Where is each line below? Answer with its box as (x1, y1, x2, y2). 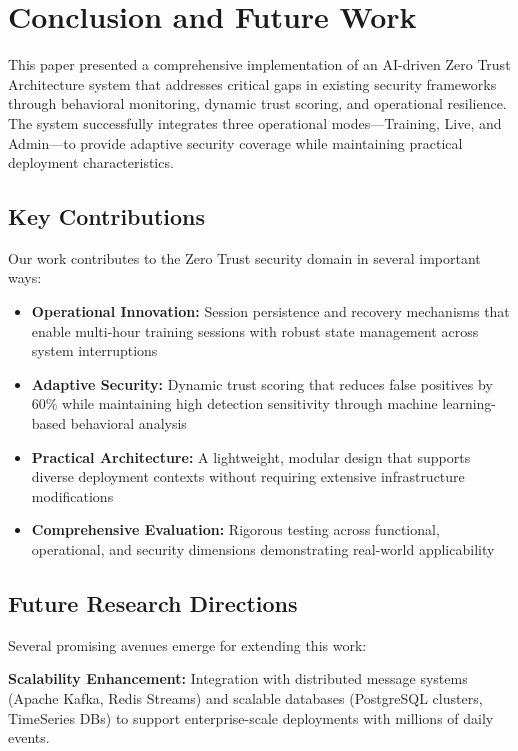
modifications (31, 485, 114, 506)
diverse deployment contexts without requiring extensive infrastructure (31, 466, 465, 487)
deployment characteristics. (8, 152, 174, 173)
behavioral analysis (70, 413, 187, 434)
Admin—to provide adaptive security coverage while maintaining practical (8, 132, 463, 153)
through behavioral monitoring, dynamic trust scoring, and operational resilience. (8, 93, 507, 114)
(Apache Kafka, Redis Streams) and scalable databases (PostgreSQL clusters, (8, 688, 483, 708)
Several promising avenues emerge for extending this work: (8, 634, 367, 655)
